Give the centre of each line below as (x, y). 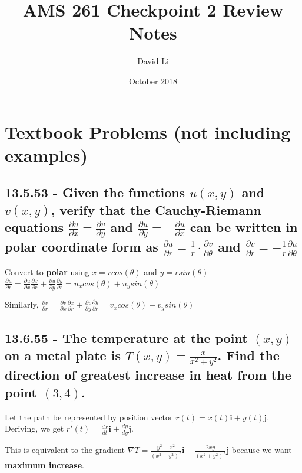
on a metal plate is (63, 355)
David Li (153, 61)
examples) (47, 154)
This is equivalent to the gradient (65, 450)
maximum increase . (44, 464)
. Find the (248, 355)
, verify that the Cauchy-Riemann (156, 209)
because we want (262, 450)
